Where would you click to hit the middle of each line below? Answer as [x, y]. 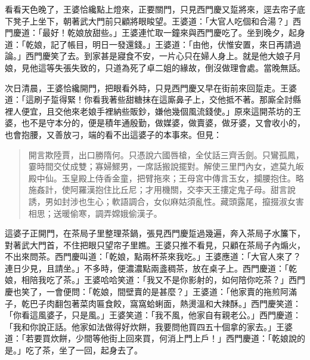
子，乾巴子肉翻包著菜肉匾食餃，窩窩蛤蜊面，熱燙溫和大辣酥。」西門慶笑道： [153, 303]
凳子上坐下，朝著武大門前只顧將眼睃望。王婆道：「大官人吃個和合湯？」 [153, 21]
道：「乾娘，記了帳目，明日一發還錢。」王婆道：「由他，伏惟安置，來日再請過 [153, 44]
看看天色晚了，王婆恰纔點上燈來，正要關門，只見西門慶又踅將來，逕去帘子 [151, 9]
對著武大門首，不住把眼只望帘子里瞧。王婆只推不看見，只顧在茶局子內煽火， [155, 244]
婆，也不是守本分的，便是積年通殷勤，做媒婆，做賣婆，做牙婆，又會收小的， [155, 123]
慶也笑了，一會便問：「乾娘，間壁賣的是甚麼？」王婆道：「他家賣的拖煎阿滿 [151, 292]
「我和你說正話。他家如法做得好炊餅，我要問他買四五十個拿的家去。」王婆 [149, 326]
